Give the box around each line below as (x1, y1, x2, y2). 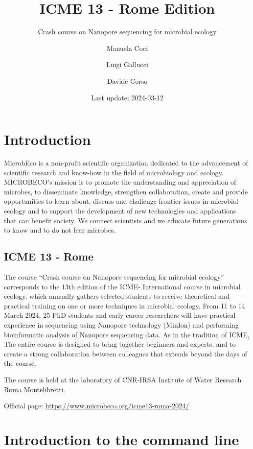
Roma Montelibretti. (4, 384, 66, 394)
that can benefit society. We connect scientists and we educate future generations (4, 215, 247, 225)
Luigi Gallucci (106, 59, 148, 70)
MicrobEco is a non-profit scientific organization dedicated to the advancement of (4, 158, 248, 168)
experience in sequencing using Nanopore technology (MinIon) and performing (4, 319, 239, 330)
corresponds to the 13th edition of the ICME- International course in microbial (4, 281, 241, 291)
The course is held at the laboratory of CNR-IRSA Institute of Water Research (4, 374, 242, 384)
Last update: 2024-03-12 (91, 92, 163, 102)
